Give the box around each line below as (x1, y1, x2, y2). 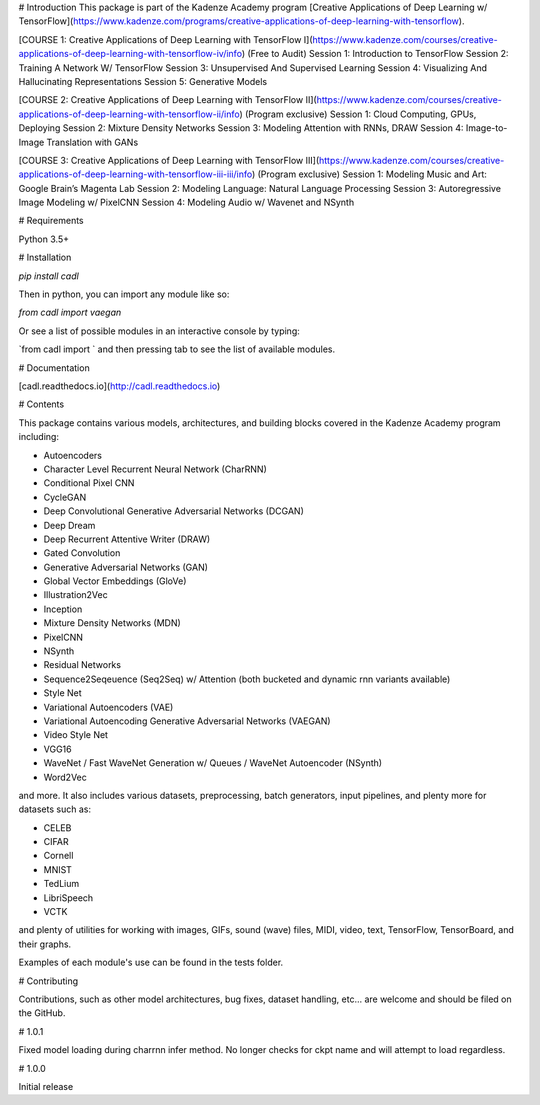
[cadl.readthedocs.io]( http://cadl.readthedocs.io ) (18, 380, 221, 392)
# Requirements (18, 215, 84, 227)
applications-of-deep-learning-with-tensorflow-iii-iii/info (18, 168, 253, 180)
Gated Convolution (43, 547, 121, 559)
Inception (43, 603, 83, 615)
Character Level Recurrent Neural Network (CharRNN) (43, 463, 267, 475)
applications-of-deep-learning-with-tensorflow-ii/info (18, 108, 240, 120)
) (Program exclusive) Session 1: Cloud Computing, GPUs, (239, 108, 477, 120)
